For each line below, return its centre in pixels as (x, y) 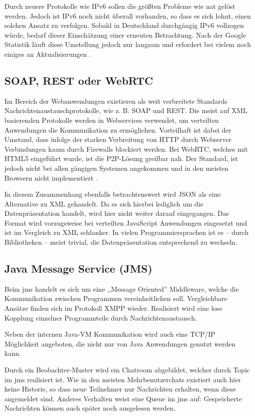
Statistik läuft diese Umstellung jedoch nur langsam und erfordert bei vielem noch (128, 44)
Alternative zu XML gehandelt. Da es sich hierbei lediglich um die (104, 203)
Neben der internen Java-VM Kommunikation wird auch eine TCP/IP (110, 334)
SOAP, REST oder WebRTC (79, 80)
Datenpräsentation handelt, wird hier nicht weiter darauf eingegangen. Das (117, 213)
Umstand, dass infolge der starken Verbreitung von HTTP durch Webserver (118, 139)
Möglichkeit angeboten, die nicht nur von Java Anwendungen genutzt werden (120, 343)
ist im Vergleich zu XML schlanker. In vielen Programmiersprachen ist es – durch (127, 232)
